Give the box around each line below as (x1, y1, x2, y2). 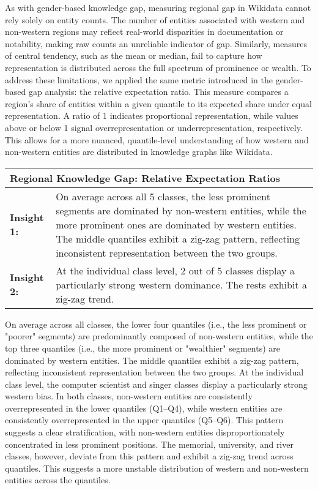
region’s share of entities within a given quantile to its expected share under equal (5, 97, 312, 110)
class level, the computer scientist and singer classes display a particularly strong (5, 377, 308, 390)
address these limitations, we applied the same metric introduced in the (5, 73, 273, 86)
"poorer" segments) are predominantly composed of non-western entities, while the (5, 330, 313, 342)
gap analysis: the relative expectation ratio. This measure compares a (28, 85, 289, 98)
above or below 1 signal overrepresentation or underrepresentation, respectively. (5, 121, 303, 134)
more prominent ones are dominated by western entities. (56, 217, 297, 232)
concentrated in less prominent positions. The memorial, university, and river (5, 437, 294, 450)
